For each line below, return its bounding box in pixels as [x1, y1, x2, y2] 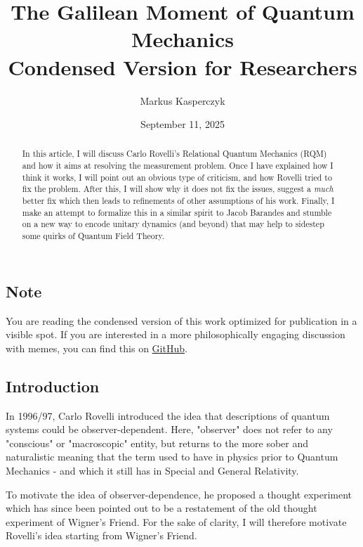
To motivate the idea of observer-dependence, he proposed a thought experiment [6, 487, 352, 501]
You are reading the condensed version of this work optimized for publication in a [6, 313, 357, 328]
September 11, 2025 [140, 117, 225, 131]
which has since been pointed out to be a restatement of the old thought [6, 501, 317, 515]
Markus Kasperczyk [140, 93, 225, 108]
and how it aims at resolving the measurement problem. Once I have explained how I [22, 160, 334, 172]
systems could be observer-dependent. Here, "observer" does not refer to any [6, 422, 333, 437]
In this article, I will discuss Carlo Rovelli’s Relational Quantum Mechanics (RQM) [22, 148, 327, 160]
